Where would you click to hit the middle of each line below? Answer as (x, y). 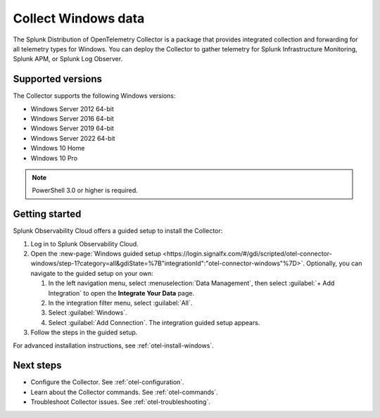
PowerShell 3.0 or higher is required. (85, 191)
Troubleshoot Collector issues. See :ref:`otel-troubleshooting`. (120, 402)
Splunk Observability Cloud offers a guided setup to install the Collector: (118, 231)
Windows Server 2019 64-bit (72, 128)
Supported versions (57, 79)
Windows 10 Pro (54, 158)
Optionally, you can (334, 263)
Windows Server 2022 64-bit (73, 138)
